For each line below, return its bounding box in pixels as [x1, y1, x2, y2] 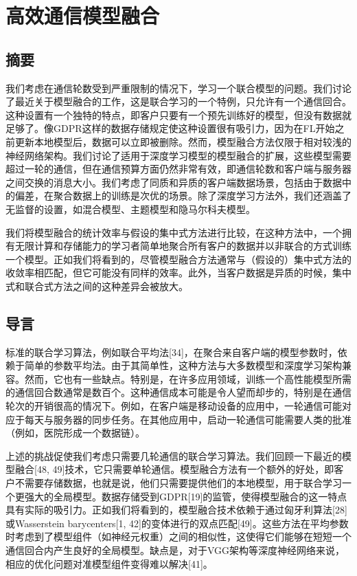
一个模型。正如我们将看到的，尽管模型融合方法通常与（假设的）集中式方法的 [5, 252, 352, 266]
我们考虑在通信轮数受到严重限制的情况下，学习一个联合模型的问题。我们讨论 [5, 80, 352, 95]
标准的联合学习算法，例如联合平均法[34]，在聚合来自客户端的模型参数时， [5, 344, 338, 359]
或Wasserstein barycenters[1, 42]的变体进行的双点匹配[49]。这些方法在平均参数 [5, 516, 349, 530]
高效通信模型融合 [5, 1, 160, 30]
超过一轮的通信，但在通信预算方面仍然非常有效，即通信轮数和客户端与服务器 [5, 162, 352, 176]
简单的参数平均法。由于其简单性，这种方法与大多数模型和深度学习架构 [24, 358, 342, 373]
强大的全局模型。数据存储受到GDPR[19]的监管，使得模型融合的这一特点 [24, 489, 347, 503]
